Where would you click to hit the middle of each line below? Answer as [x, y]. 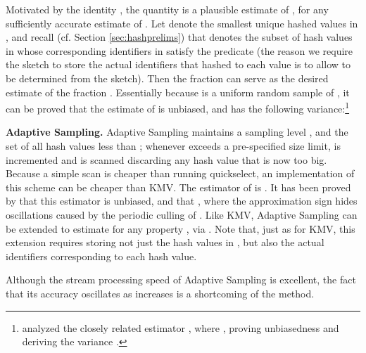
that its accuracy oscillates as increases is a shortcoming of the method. [160, 293]
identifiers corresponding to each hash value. [101, 256]
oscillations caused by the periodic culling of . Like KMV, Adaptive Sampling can [182, 214]
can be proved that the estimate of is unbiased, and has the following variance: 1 [178, 107]
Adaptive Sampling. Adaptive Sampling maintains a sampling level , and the [177, 132]
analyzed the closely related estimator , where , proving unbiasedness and [181, 327]
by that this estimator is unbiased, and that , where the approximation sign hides [182, 201]
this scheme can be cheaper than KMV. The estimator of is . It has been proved [178, 187]
